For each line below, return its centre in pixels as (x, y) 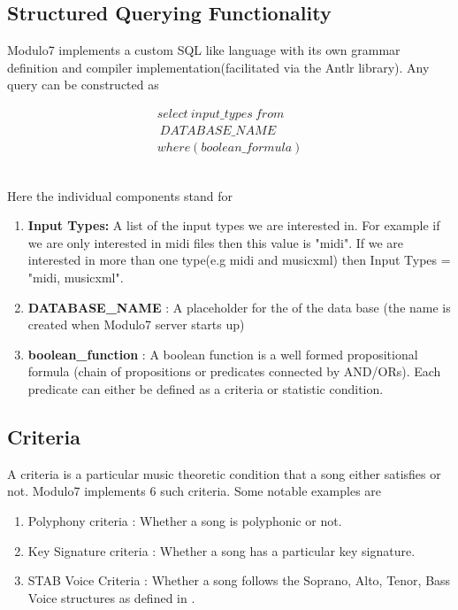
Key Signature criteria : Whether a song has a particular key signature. (221, 550)
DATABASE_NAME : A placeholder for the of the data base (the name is (239, 307)
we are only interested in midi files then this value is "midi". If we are (216, 242)
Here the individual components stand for (120, 195)
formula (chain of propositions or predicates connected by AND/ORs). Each (234, 371)
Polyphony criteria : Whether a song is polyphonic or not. (185, 521)
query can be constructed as (83, 85)
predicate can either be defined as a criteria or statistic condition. (206, 389)
